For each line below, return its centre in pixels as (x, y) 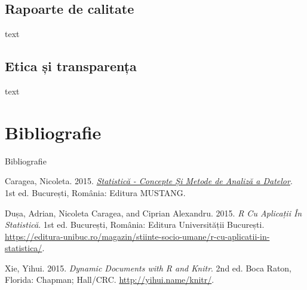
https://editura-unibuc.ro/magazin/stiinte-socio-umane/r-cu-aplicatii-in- (137, 236)
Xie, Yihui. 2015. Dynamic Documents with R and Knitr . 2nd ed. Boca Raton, (148, 268)
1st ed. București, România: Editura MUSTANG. (95, 192)
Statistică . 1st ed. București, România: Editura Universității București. (135, 225)
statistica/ (24, 248)
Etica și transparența (71, 66)
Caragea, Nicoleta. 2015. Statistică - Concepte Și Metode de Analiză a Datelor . (149, 181)
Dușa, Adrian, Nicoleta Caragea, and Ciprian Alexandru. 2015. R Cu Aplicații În (153, 213)
